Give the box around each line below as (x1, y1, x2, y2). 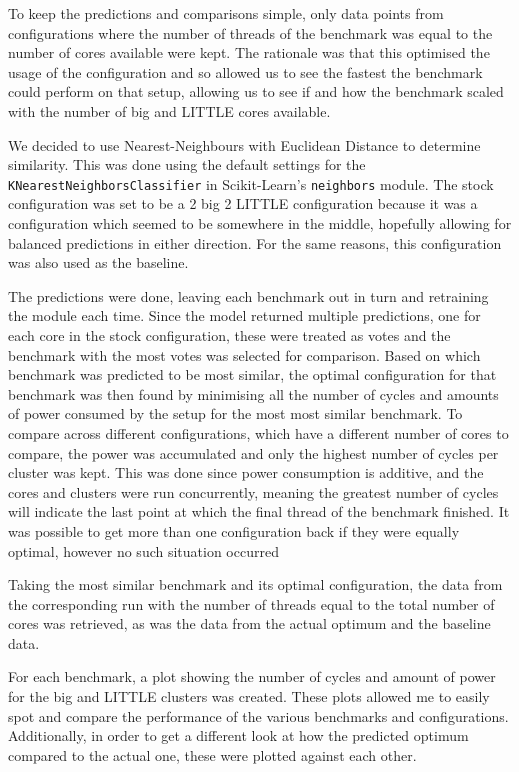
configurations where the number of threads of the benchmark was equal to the (8, 22, 493, 43)
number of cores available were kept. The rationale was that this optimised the (8, 42, 490, 63)
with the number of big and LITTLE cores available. (8, 100, 331, 121)
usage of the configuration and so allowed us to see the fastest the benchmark (8, 61, 483, 82)
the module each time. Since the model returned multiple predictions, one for (8, 305, 481, 326)
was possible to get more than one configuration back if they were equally (8, 520, 460, 541)
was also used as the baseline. (8, 252, 189, 273)
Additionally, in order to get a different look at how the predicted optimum (8, 725, 469, 746)
